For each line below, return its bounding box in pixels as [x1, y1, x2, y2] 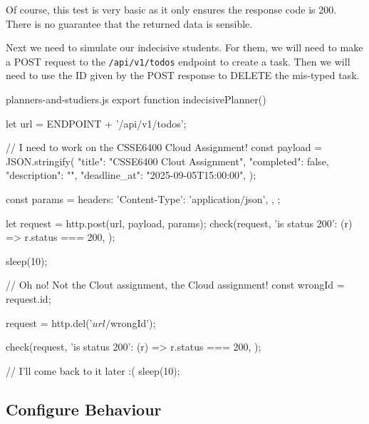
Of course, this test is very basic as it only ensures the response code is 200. [6, 2, 337, 16]
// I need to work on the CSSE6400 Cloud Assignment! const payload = [6, 140, 323, 155]
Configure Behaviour [6, 398, 162, 420]
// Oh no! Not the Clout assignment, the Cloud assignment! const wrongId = [6, 277, 345, 292]
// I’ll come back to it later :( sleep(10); [6, 363, 180, 378]
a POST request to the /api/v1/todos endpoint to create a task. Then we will [6, 53, 350, 68]
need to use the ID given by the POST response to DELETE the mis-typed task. [6, 68, 360, 83]
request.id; [6, 291, 51, 306]
